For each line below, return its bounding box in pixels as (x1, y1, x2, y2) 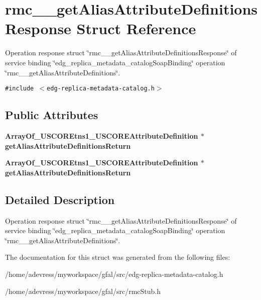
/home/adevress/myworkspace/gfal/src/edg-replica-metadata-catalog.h (5, 268, 223, 279)
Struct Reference (76, 18, 196, 39)
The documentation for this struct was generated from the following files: (5, 252, 230, 262)
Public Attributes (5, 107, 98, 123)
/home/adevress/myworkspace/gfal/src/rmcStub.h (5, 285, 161, 296)
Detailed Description (5, 191, 115, 207)
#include (5, 85, 34, 92)
